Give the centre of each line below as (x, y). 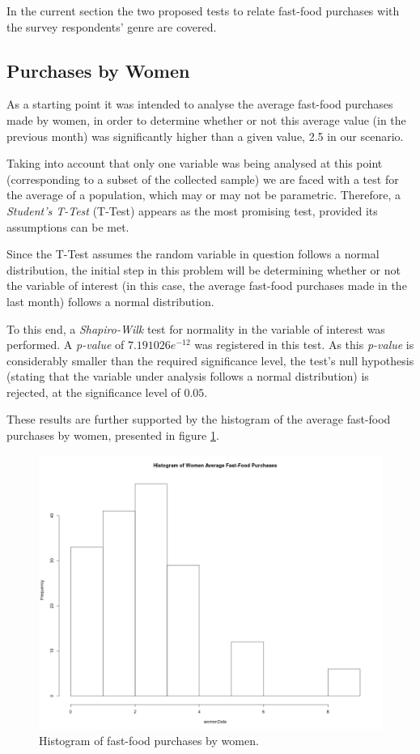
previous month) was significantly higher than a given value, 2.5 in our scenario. (205, 136)
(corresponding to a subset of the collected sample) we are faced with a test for (203, 179)
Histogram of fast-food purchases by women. (149, 741)
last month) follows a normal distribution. (110, 301)
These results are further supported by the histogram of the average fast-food (199, 419)
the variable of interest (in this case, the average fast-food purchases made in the (207, 285)
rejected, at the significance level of (93, 392)
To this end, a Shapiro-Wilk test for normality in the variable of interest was (196, 328)
